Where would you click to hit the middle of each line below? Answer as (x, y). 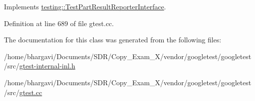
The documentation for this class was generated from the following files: (113, 40)
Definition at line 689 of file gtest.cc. (59, 23)
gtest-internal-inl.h (47, 66)
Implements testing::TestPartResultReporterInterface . (85, 6)
